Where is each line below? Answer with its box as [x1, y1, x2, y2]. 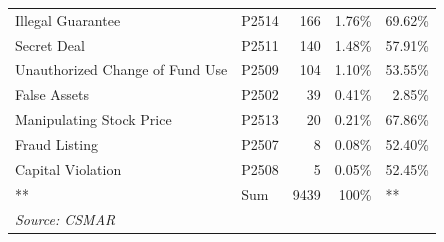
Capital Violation [15, 158, 122, 179]
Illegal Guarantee [15, 9, 121, 30]
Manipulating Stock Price [15, 109, 172, 130]
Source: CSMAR [15, 208, 116, 229]
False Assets [15, 84, 89, 105]
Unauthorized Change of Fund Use [15, 59, 228, 80]
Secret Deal [15, 34, 85, 55]
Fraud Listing [15, 133, 98, 154]
